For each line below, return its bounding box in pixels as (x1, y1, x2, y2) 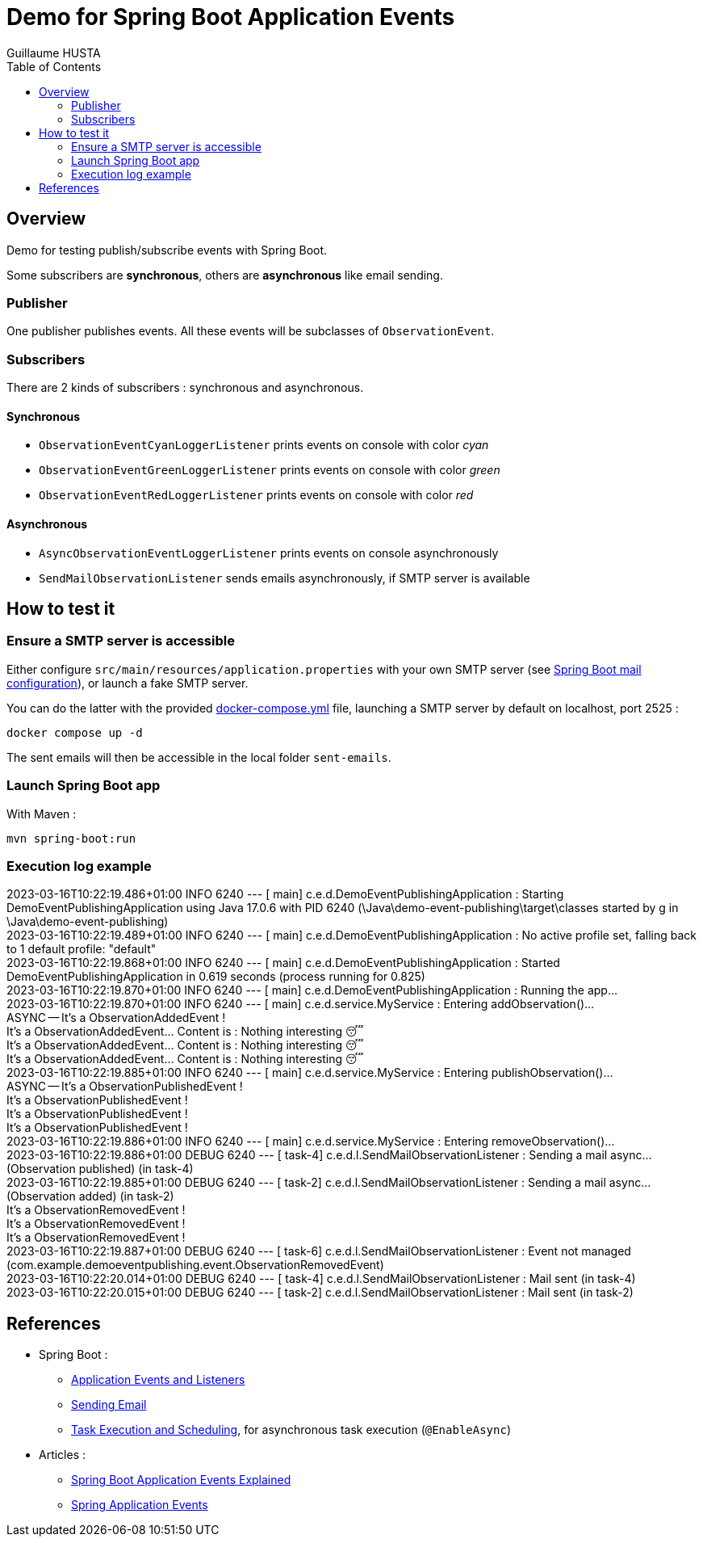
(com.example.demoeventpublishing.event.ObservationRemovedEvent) (6, 1258, 384, 1272)
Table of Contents (6, 59, 102, 74)
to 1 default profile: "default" (6, 942, 157, 956)
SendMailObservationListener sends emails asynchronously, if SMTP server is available (39, 570, 530, 585)
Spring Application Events (71, 1498, 208, 1512)
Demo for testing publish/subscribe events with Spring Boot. (6, 242, 328, 257)
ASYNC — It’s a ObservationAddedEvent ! (6, 1011, 226, 1025)
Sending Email (71, 1398, 147, 1412)
